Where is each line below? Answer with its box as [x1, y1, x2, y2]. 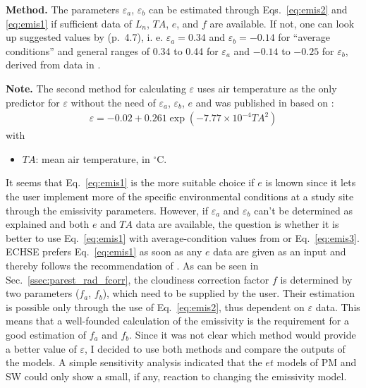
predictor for [6, 95, 60, 109]
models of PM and [276, 355, 357, 370]
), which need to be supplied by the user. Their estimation [102, 286, 355, 301]
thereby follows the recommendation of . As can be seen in [6, 257, 259, 272]
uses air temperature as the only [197, 80, 337, 95]
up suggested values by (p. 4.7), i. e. [6, 30, 164, 44]
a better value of [6, 341, 77, 356]
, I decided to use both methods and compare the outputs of [84, 341, 346, 356]
